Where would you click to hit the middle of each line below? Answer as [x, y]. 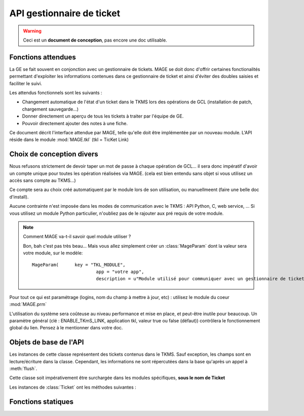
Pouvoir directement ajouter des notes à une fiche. [75, 123]
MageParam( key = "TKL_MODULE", [79, 264]
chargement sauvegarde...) [50, 109]
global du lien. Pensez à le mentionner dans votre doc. [66, 328]
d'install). [19, 197]
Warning [32, 31]
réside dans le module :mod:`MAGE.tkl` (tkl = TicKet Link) [69, 140]
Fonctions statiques [41, 402]
